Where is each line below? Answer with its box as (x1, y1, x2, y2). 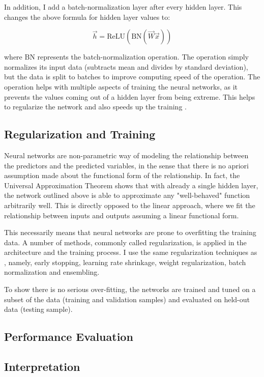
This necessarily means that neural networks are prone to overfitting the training (4, 227, 256, 238)
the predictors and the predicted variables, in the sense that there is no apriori (4, 160, 249, 170)
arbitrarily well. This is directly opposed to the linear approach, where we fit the (4, 199, 255, 210)
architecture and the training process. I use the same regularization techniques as (4, 247, 257, 257)
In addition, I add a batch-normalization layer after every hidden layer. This (4, 2, 242, 12)
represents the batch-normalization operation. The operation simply (37, 51, 249, 62)
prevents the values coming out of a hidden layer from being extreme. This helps (4, 91, 255, 102)
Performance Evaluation (4, 329, 133, 344)
